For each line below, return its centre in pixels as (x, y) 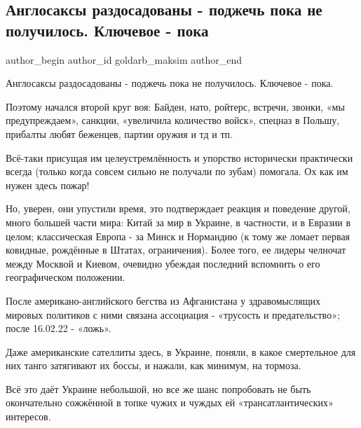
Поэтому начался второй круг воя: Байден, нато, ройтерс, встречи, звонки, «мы (175, 106)
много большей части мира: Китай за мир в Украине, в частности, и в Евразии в (178, 222)
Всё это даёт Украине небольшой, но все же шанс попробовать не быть (158, 388)
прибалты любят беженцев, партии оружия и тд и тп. (119, 133)
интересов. (28, 416)
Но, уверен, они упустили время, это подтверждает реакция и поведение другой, (178, 208)
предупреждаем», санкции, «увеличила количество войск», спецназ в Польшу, (173, 120)
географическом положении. (66, 277)
